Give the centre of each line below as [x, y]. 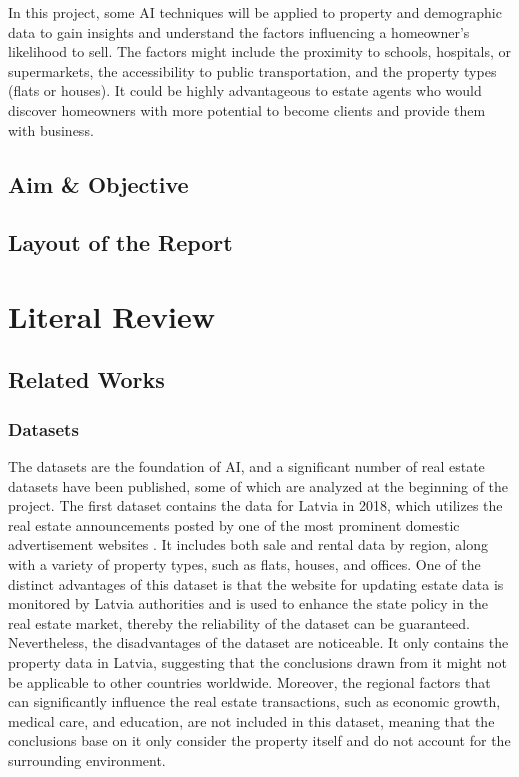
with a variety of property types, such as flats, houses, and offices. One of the [244, 564]
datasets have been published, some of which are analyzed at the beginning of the [258, 485]
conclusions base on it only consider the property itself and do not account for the [259, 740]
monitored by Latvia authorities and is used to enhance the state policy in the [248, 603]
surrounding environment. [87, 760]
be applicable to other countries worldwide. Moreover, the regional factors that [249, 681]
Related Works [86, 379]
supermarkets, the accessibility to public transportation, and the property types [252, 70]
